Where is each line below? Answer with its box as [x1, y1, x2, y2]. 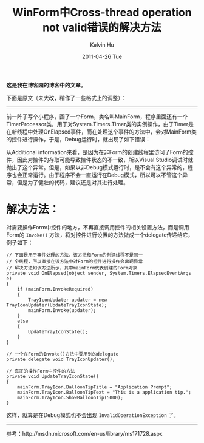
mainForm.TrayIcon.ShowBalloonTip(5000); [17, 394, 123, 401]
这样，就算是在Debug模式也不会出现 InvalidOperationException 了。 [6, 411, 179, 419]
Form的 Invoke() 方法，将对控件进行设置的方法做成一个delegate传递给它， [6, 231, 194, 238]
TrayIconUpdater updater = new [28, 297, 107, 303]
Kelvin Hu [90, 41, 114, 49]
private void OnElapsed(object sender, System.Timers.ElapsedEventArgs [6, 270, 191, 276]
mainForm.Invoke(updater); [28, 307, 97, 313]
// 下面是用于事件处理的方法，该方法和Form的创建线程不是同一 [6, 252, 143, 258]
